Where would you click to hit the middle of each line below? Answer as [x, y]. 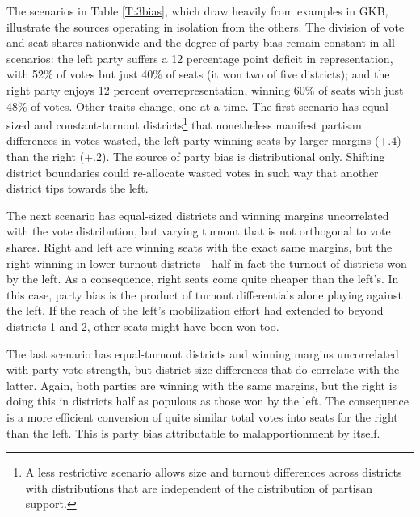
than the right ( [46, 156]
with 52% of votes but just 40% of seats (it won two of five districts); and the [198, 74]
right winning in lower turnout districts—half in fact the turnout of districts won [207, 263]
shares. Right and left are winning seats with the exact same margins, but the [199, 246]
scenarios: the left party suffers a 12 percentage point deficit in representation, [200, 58]
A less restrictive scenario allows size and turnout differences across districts [214, 472]
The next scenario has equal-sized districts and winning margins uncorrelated [198, 215]
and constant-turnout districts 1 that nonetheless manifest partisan [198, 123]
